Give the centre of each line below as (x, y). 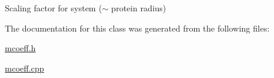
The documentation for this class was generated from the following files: (137, 28)
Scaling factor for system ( (53, 8)
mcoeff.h (20, 48)
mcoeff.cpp (25, 68)
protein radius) (139, 8)
